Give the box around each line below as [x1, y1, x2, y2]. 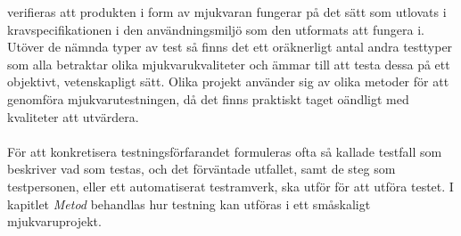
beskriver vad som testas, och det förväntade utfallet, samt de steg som [7, 159, 396, 178]
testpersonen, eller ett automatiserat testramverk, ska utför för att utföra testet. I [7, 176, 454, 195]
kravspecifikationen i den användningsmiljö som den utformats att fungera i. [7, 20, 424, 38]
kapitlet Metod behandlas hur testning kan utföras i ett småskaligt [7, 194, 371, 213]
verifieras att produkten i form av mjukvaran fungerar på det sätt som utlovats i [7, 3, 447, 20]
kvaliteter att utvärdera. [7, 107, 139, 126]
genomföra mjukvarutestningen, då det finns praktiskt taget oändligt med [7, 89, 409, 108]
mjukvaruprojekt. [7, 212, 102, 231]
